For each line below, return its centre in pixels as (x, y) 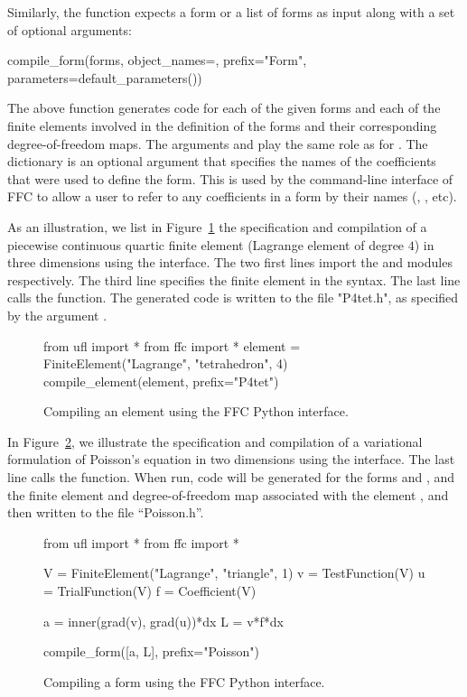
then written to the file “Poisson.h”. (106, 512)
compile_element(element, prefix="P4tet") (161, 381)
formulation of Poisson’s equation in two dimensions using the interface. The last (231, 459)
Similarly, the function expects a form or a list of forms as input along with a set (231, 12)
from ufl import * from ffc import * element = (172, 345)
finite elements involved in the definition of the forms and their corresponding (222, 125)
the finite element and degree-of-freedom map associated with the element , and (228, 494)
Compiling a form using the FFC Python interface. (184, 681)
